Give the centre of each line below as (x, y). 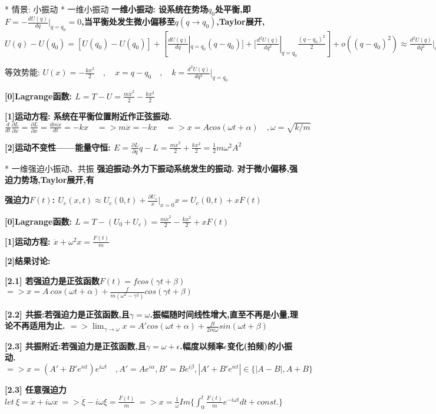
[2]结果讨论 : (28, 261)
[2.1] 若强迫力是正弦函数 (52, 281)
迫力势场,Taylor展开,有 (49, 180)
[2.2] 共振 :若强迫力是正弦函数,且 (67, 314)
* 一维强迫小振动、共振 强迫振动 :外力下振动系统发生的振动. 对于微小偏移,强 (151, 168)
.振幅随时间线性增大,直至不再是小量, (220, 314)
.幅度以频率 (202, 345)
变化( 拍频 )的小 (255, 345)
